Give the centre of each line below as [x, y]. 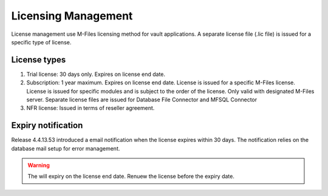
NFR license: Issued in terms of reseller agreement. [91, 108]
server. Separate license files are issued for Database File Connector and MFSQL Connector [142, 100]
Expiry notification [47, 125]
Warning [39, 165]
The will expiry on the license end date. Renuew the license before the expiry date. [131, 177]
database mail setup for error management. [66, 148]
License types [39, 60]
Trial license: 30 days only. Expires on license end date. [96, 74]
